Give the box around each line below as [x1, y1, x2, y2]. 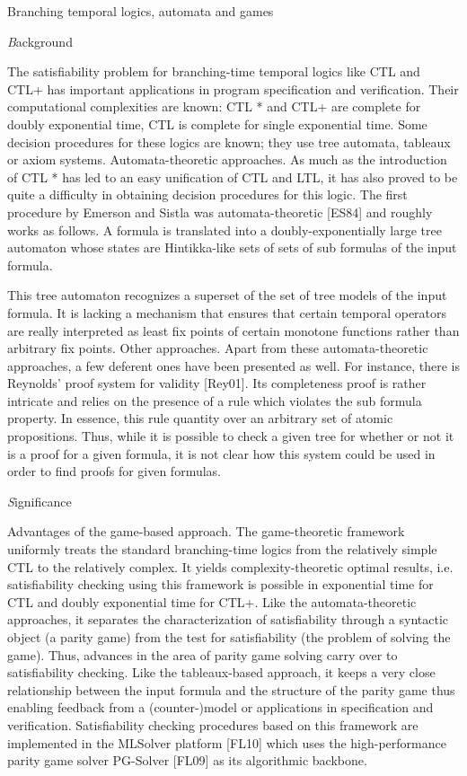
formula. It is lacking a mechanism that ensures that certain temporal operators [7, 303, 447, 322]
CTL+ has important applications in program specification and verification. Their [7, 79, 459, 98]
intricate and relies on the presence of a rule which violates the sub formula [7, 391, 422, 410]
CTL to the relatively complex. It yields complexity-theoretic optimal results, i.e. [7, 557, 454, 576]
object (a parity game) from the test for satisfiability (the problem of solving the [7, 628, 451, 646]
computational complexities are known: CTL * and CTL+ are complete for [7, 97, 421, 116]
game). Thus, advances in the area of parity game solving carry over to [7, 645, 398, 664]
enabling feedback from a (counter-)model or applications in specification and [7, 698, 434, 717]
